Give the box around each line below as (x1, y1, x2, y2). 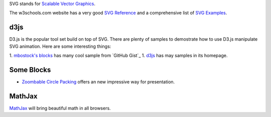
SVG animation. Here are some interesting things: (9, 43, 111, 49)
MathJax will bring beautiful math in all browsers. (9, 105, 111, 111)
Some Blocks (9, 65, 51, 74)
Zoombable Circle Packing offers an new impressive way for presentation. (22, 78, 175, 85)
